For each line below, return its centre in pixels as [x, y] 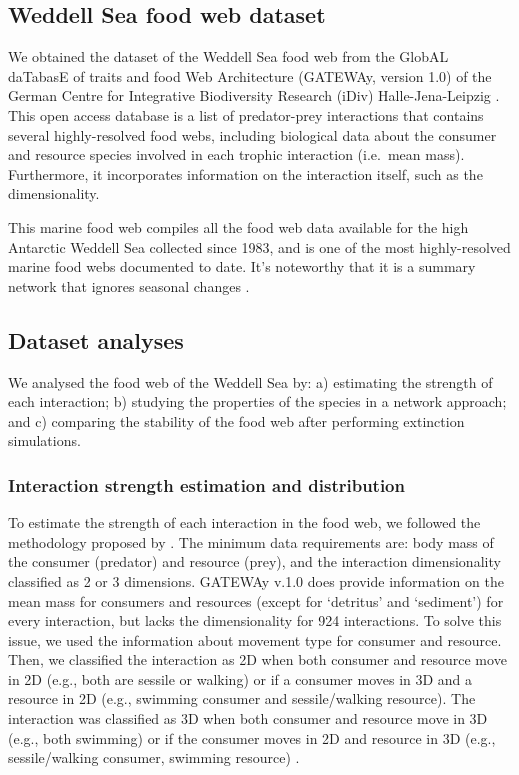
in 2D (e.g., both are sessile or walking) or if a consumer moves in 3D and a [240, 678]
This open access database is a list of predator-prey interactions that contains [246, 114]
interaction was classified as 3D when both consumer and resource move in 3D [248, 718]
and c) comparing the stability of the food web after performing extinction [236, 420]
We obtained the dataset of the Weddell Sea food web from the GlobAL [228, 56]
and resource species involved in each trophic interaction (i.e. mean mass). [236, 154]
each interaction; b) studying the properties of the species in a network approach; [257, 401]
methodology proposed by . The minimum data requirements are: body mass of [251, 541]
